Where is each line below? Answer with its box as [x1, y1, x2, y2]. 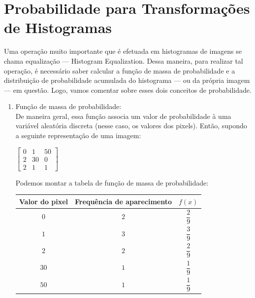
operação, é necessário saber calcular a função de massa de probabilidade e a [4, 65, 235, 75]
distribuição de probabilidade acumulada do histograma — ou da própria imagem [4, 75, 250, 85]
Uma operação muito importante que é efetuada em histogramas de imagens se [4, 46, 242, 56]
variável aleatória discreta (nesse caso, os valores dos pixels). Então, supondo [15, 120, 247, 131]
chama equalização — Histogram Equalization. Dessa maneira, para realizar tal [4, 55, 243, 66]
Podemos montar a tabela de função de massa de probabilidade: [15, 177, 209, 187]
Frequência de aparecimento [75, 196, 172, 206]
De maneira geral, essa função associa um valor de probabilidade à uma [15, 111, 231, 121]
